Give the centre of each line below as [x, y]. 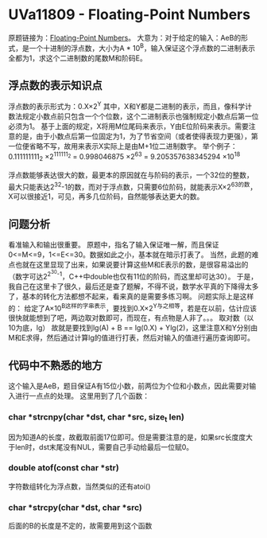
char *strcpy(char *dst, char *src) [75, 507]
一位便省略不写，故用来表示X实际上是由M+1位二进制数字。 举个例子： [123, 146]
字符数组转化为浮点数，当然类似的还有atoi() [79, 486]
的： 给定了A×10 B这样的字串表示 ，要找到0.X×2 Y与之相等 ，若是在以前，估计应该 [132, 307]
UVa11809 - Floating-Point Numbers [130, 15]
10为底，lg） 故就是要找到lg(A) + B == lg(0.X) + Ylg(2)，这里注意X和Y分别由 [133, 328]
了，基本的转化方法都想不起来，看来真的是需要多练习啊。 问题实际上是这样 [131, 296]
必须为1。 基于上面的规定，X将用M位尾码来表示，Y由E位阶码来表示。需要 [128, 127]
